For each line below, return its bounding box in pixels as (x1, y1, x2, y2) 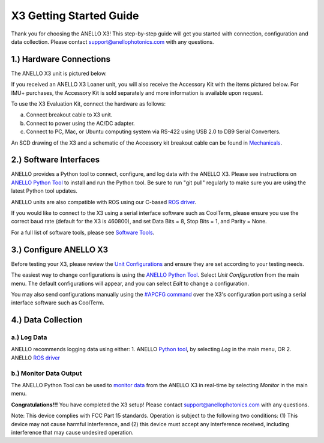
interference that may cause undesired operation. (11, 429, 134, 436)
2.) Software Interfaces (11, 155, 100, 165)
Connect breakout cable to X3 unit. (26, 111, 113, 118)
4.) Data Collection (11, 315, 83, 325)
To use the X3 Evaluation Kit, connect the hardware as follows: (11, 100, 166, 107)
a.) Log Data (11, 333, 47, 342)
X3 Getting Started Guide (11, 9, 139, 22)
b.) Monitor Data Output (11, 369, 82, 378)
